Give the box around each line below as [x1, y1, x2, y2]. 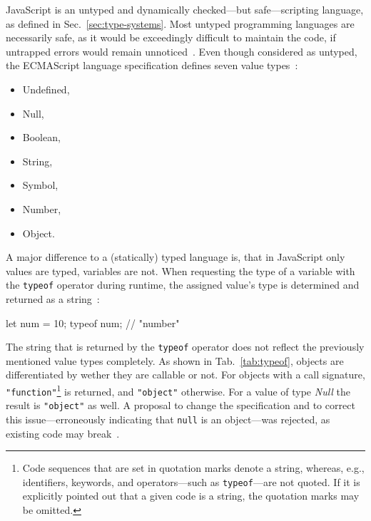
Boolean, [22, 130, 61, 145]
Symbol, [22, 177, 59, 192]
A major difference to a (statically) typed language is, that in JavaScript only [6, 249, 345, 264]
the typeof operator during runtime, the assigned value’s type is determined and [6, 277, 360, 292]
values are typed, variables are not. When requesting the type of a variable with [6, 263, 355, 278]
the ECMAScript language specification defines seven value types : [6, 58, 298, 73]
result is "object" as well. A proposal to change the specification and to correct [6, 398, 355, 413]
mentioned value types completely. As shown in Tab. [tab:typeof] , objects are [6, 353, 344, 368]
